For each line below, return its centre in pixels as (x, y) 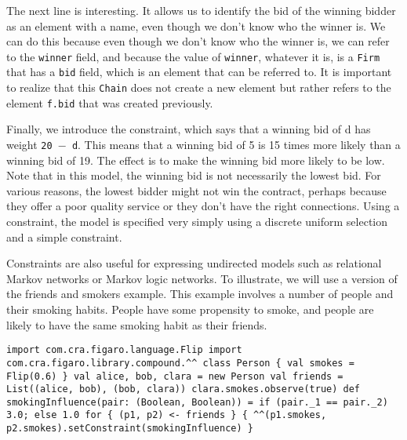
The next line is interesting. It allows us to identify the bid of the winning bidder (201, 10)
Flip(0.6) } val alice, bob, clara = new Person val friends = (175, 376)
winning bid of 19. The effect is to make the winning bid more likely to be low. (196, 160)
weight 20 (29, 144)
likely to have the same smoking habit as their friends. (137, 324)
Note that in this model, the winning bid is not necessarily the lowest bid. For (194, 175)
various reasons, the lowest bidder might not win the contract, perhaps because (196, 190)
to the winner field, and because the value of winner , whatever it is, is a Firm (193, 56)
